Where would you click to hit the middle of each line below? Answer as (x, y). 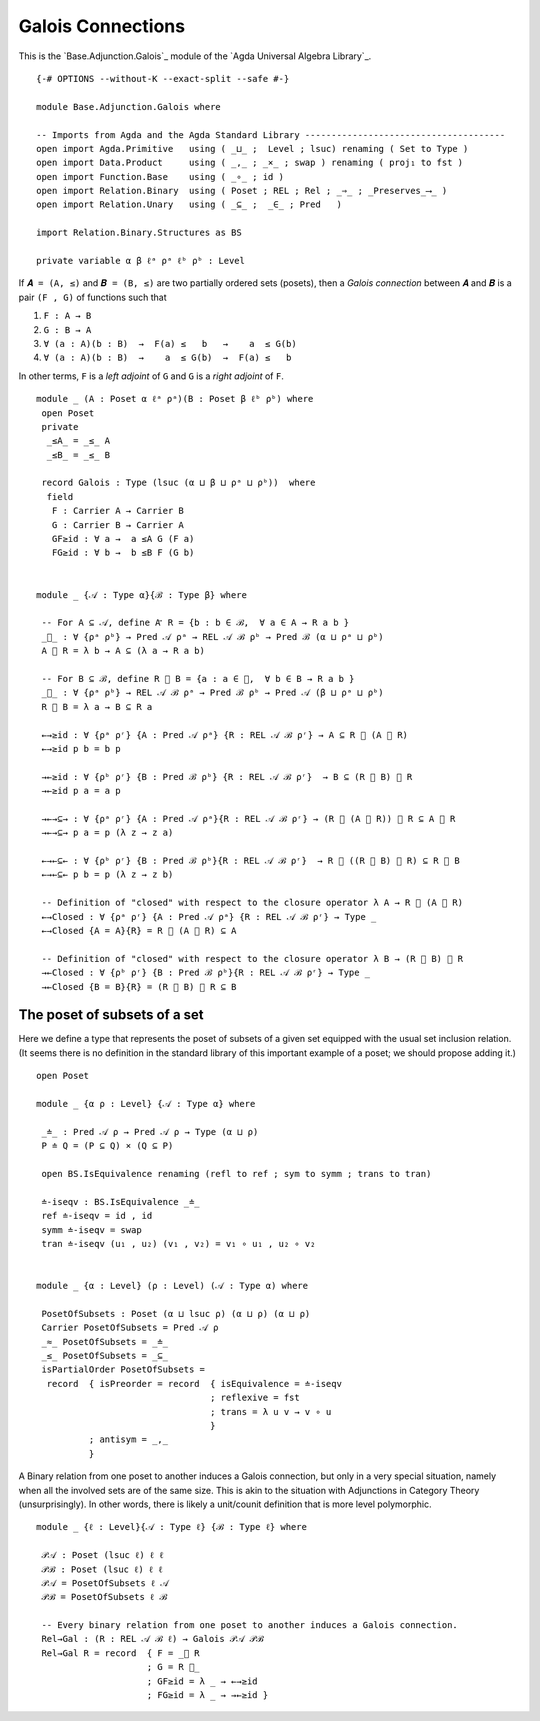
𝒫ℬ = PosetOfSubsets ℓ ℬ (104, 1597)
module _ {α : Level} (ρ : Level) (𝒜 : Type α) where (172, 1286)
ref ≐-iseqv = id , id (97, 1216)
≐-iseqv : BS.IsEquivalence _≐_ (120, 1201)
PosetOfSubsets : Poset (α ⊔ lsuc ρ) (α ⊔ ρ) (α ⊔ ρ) (176, 1313)
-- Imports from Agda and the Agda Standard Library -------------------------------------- (271, 134)
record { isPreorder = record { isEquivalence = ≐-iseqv (194, 1383)
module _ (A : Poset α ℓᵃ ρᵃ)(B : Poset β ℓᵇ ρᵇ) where (175, 399)
